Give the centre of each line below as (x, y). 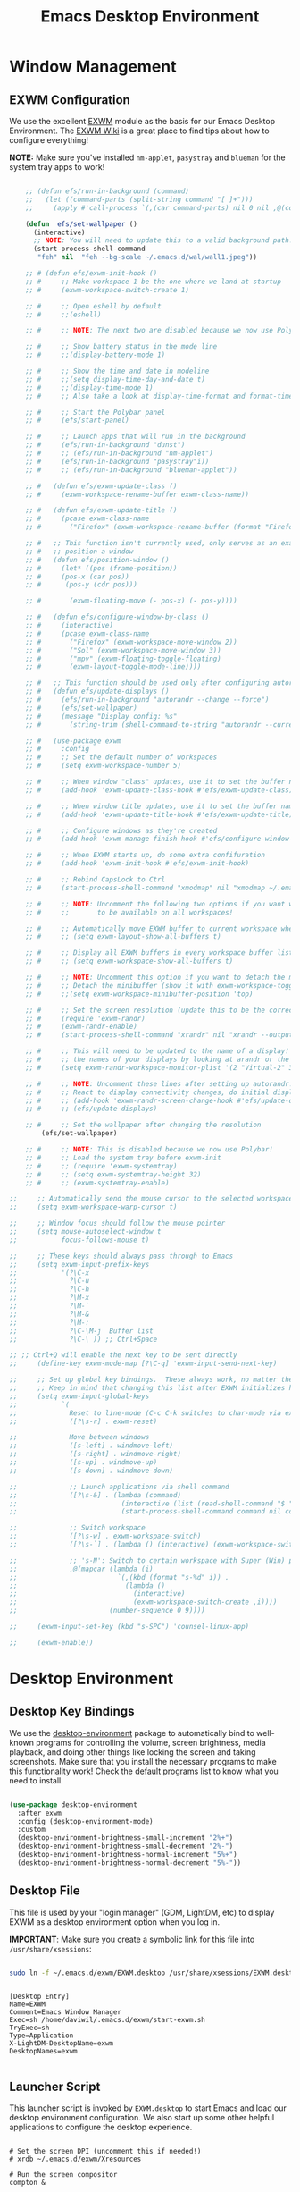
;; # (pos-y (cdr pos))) (82, 585)
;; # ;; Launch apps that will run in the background (135, 437)
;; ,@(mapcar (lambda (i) (81, 1569)
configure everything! (49, 140)
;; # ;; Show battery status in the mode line (121, 347)
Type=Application (42, 2036)
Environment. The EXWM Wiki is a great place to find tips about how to (139, 131)
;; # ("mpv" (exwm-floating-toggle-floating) (123, 659)
